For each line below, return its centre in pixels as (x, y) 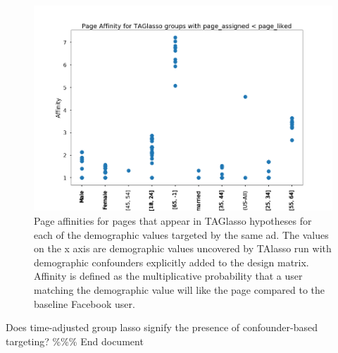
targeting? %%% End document (75, 341)
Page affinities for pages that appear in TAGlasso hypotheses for (173, 221)
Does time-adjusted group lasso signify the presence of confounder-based (162, 327)
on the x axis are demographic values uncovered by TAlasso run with (183, 248)
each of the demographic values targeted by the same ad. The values (181, 234)
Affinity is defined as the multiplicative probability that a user (168, 276)
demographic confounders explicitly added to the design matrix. (171, 262)
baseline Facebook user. (84, 303)
